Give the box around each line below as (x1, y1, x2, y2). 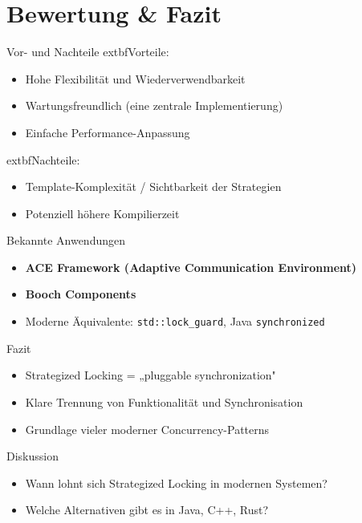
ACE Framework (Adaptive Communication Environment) (25, 258, 357, 275)
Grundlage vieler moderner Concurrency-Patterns (25, 420, 270, 437)
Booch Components (25, 286, 136, 302)
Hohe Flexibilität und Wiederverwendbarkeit (25, 70, 246, 87)
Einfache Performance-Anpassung (25, 124, 190, 140)
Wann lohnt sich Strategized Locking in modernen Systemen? (25, 474, 327, 491)
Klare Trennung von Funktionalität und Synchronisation (25, 393, 303, 410)
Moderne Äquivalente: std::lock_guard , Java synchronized (25, 313, 325, 330)
